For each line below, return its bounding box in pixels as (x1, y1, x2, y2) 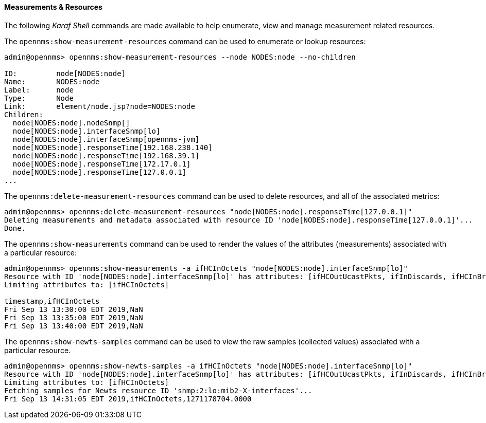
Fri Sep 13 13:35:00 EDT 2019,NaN (4, 313, 143, 322)
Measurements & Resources (4, 3, 102, 11)
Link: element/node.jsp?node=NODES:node (4, 102, 195, 111)
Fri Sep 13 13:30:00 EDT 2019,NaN (4, 305, 143, 314)
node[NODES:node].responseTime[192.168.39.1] (12, 151, 200, 160)
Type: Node (4, 94, 74, 102)
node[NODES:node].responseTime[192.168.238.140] (12, 143, 213, 152)
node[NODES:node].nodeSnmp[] (12, 118, 130, 127)
